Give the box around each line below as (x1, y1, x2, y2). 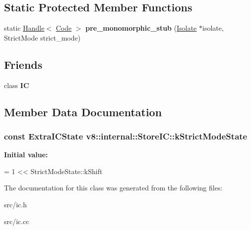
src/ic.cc (4, 216, 29, 226)
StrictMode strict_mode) (4, 32, 81, 43)
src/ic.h (4, 199, 27, 209)
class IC (4, 80, 29, 90)
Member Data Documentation (4, 104, 162, 119)
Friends (4, 56, 43, 72)
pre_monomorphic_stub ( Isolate (85, 23, 197, 33)
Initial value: (4, 149, 48, 160)
